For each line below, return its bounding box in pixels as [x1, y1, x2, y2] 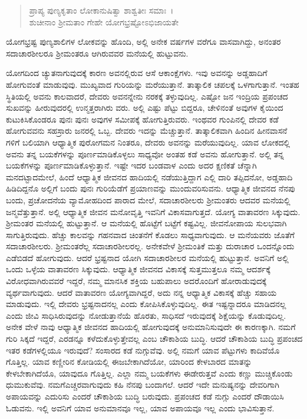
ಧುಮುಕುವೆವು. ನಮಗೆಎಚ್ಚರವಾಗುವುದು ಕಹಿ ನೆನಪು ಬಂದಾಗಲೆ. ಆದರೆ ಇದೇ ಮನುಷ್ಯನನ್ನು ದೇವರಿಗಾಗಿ [6, 378, 279, 391]
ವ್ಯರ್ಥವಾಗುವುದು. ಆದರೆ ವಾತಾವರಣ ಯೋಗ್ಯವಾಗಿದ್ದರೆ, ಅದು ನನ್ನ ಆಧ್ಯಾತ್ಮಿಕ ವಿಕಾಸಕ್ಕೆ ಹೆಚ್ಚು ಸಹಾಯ [6, 286, 277, 298]
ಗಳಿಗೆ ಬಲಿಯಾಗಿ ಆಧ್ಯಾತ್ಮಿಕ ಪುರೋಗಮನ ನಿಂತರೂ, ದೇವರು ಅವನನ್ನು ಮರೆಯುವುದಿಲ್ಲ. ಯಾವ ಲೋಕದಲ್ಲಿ [6, 136, 291, 148]
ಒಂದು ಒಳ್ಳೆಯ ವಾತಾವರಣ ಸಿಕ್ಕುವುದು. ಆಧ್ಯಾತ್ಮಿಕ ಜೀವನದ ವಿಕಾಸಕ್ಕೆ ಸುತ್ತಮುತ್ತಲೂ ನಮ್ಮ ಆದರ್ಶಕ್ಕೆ [6, 263, 270, 275]
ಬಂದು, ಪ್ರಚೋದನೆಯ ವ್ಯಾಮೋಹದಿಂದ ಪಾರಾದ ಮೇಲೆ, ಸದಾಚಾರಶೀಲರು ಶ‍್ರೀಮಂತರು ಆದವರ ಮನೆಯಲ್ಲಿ [6, 193, 291, 206]
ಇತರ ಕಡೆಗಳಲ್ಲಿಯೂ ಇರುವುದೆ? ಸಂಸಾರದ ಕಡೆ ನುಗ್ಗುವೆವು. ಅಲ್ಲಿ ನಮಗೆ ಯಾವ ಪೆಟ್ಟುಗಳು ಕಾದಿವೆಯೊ [6, 344, 280, 356]
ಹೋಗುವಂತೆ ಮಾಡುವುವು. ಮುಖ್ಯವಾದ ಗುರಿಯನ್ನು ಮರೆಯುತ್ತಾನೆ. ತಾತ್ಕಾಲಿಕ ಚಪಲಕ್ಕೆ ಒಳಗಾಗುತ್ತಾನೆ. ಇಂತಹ [6, 78, 299, 90]
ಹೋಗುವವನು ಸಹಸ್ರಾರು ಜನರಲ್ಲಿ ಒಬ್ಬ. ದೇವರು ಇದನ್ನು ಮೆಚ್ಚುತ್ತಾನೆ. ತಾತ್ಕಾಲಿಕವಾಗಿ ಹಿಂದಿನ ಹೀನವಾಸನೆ [6, 124, 288, 137]
